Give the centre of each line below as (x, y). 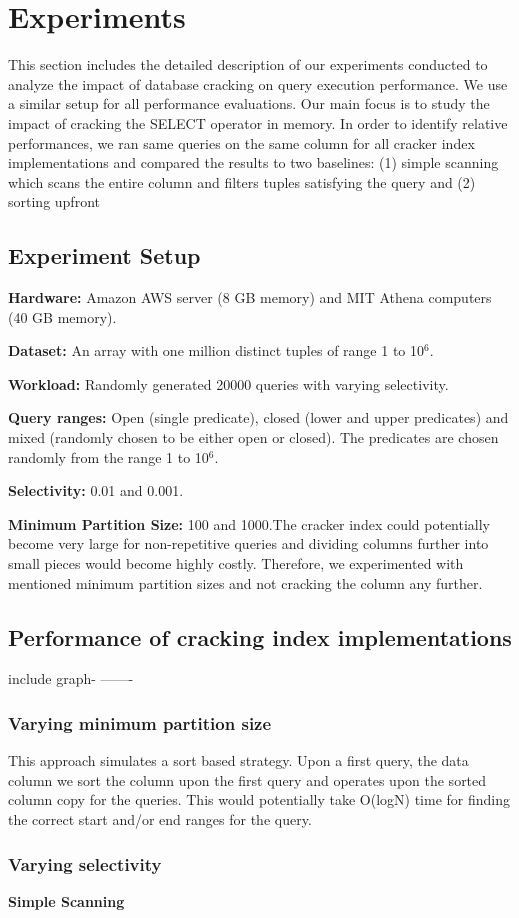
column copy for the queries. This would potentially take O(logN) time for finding (259, 799)
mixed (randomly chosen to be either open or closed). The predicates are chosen (253, 437)
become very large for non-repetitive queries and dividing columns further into (248, 543)
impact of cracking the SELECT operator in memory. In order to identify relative (258, 122)
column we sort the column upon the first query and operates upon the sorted (247, 779)
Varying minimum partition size (140, 722)
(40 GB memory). (62, 316)
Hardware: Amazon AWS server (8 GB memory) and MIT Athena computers (250, 297)
